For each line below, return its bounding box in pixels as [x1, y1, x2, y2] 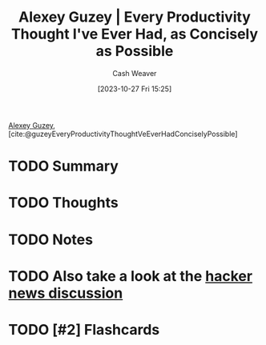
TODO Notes [8, 231, 94, 248]
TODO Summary [8, 157, 119, 175]
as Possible [95, 42, 174, 60]
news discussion [8, 284, 123, 302]
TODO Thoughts [8, 194, 119, 212]
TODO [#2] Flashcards [8, 320, 160, 339]
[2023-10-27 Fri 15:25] [97, 84, 172, 94]
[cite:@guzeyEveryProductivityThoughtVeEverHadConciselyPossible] [8, 129, 238, 138]
